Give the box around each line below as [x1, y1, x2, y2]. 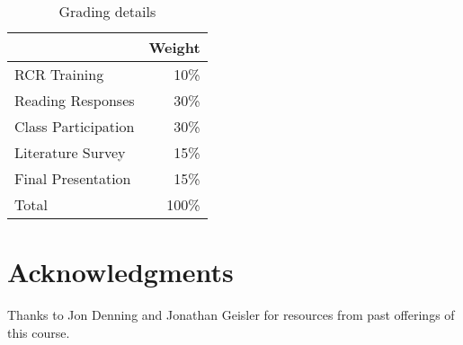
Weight [148, 37, 200, 57]
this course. [7, 323, 70, 341]
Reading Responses [14, 90, 135, 111]
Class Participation [14, 116, 135, 137]
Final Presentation [14, 168, 131, 189]
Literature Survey [14, 142, 126, 163]
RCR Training [14, 64, 104, 84]
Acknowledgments [7, 253, 234, 290]
